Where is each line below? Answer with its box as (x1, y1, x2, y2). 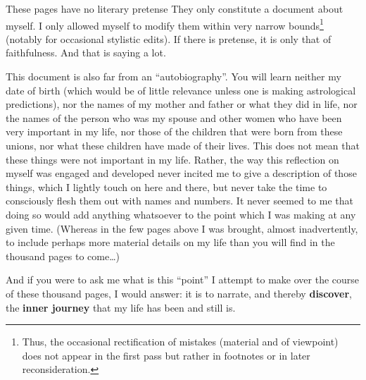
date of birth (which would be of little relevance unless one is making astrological (6, 82, 356, 97)
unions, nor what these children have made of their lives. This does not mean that (6, 138, 360, 152)
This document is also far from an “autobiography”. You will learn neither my (6, 69, 341, 84)
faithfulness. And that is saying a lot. (6, 45, 166, 60)
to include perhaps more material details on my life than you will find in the (6, 235, 335, 250)
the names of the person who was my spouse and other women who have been (6, 110, 342, 125)
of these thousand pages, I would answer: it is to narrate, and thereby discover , (6, 286, 352, 300)
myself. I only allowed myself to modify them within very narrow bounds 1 (6, 16, 324, 32)
